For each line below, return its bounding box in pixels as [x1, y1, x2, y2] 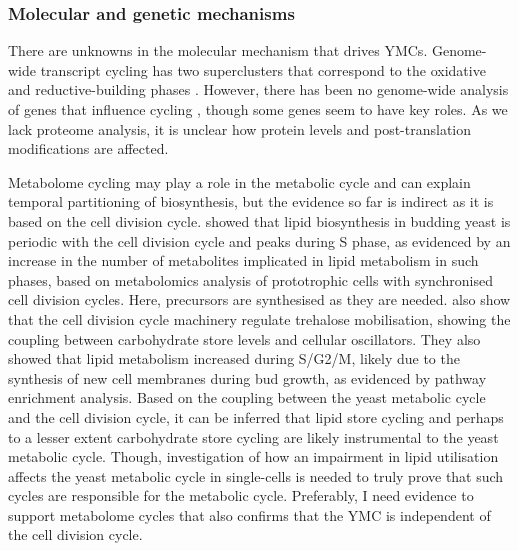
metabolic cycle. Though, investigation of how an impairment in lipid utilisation [8, 446, 499, 467]
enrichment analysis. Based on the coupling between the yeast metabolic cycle [8, 387, 486, 408]
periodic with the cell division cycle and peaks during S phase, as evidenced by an [8, 230, 511, 251]
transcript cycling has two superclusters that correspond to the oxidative [40, 59, 486, 80]
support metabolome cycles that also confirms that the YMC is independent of [8, 504, 491, 525]
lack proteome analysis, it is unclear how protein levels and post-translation [8, 118, 472, 139]
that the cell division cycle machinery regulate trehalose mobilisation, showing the [8, 308, 511, 329]
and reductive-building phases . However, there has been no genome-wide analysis [8, 79, 509, 100]
